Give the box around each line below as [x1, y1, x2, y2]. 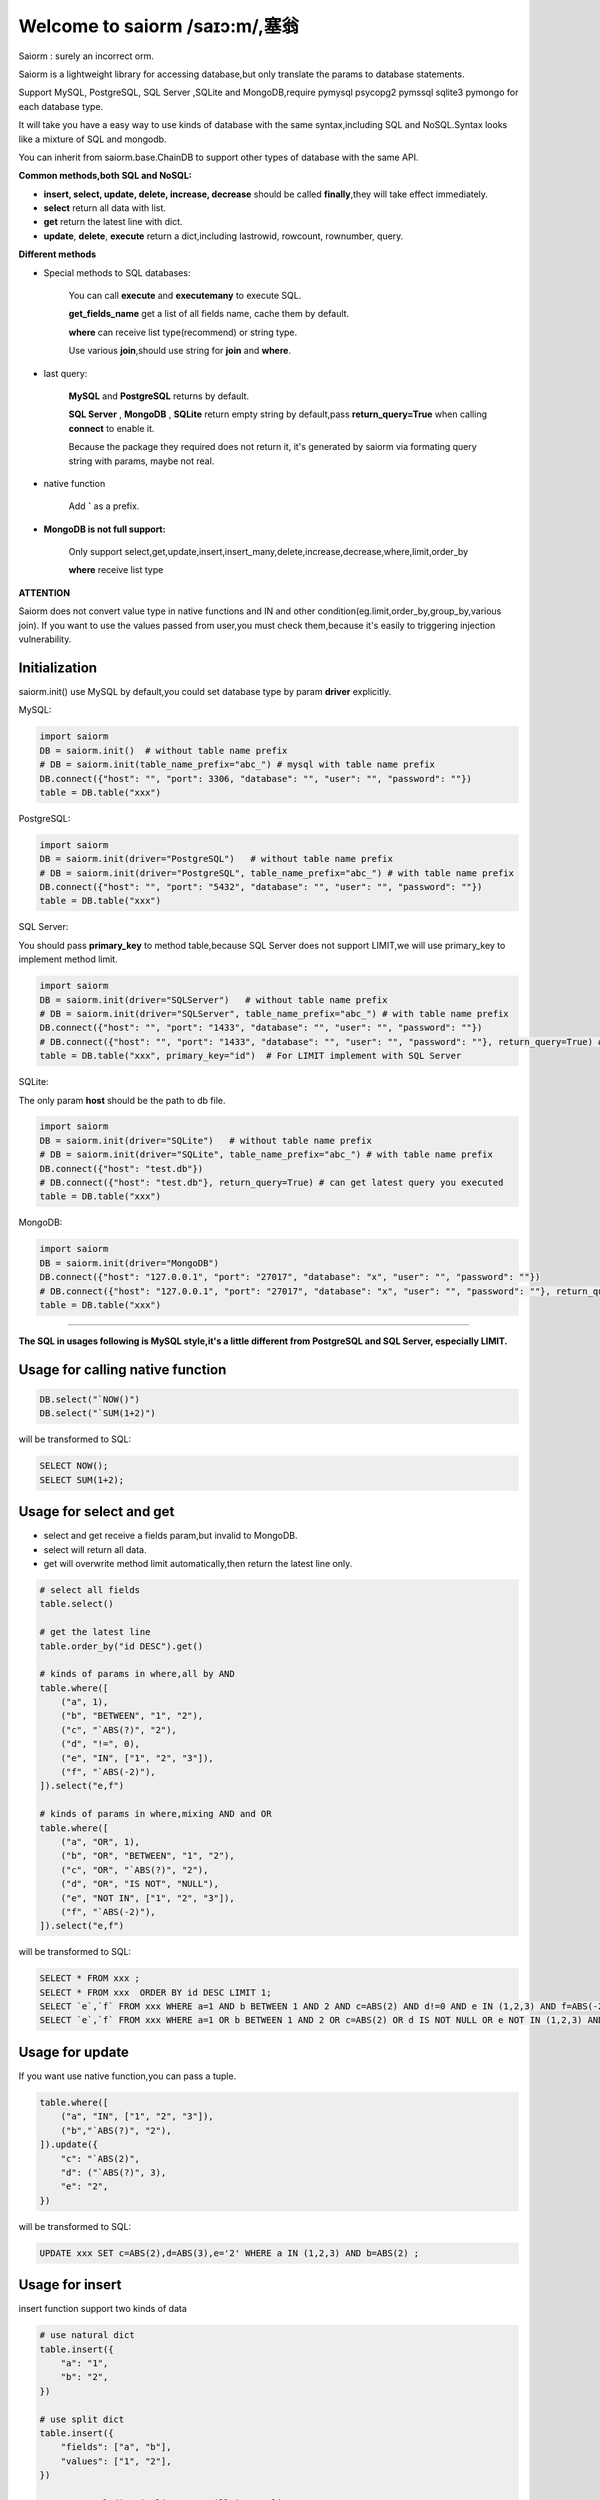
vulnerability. [18, 633, 72, 645]
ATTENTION [18, 586, 70, 599]
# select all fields [39, 1584, 140, 1595]
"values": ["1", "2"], [60, 2455, 172, 2467]
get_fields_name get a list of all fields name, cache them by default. [68, 308, 350, 320]
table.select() [39, 1598, 114, 1610]
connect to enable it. [68, 422, 155, 434]
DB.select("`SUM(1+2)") [39, 1408, 157, 1419]
